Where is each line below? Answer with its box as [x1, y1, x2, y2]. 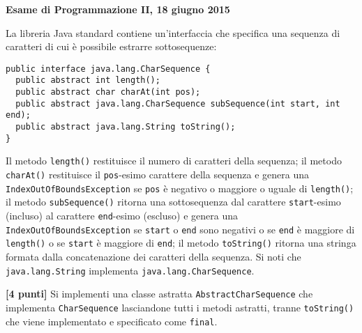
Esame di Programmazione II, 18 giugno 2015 [6, 2, 230, 16]
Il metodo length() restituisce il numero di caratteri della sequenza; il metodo [6, 153, 342, 168]
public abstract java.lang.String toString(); [15, 122, 236, 132]
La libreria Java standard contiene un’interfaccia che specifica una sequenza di [6, 25, 340, 40]
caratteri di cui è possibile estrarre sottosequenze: [6, 39, 217, 54]
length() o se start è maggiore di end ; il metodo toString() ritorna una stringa [6, 235, 356, 250]
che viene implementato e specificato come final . [6, 313, 218, 328]
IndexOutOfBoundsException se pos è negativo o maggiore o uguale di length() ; [6, 180, 354, 195]
